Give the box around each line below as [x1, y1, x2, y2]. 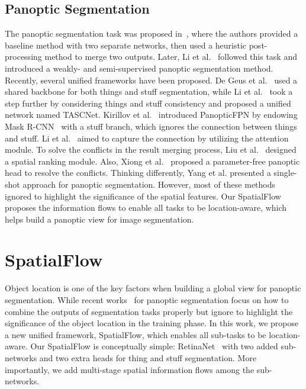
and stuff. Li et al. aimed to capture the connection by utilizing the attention [5, 131, 289, 144]
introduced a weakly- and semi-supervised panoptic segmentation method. [5, 62, 273, 74]
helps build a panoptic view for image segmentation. [5, 213, 194, 225]
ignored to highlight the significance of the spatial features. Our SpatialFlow [5, 189, 281, 202]
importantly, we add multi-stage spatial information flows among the [5, 363, 255, 375]
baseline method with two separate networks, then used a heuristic [5, 38, 247, 51]
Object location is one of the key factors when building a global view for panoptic [5, 282, 301, 294]
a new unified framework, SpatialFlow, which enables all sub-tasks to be [5, 328, 266, 340]
